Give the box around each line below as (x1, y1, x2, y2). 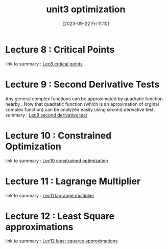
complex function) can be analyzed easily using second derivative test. (5, 106, 155, 112)
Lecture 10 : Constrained (5, 129, 112, 141)
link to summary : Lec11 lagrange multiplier (5, 192, 94, 198)
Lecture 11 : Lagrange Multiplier (5, 175, 141, 187)
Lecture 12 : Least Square (5, 210, 115, 222)
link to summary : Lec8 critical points (5, 60, 83, 67)
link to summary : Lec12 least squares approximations (5, 238, 118, 244)
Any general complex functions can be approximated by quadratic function (5, 96, 163, 102)
